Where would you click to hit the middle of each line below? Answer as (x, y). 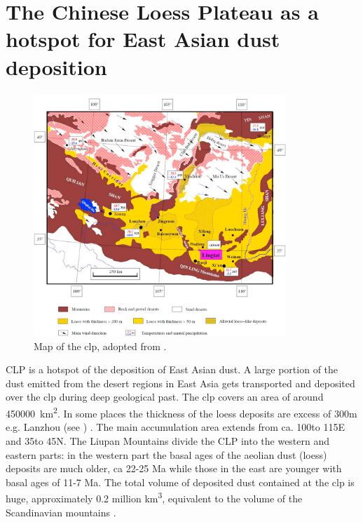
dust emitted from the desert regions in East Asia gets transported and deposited (180, 383)
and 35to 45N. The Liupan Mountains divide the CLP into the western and (168, 440)
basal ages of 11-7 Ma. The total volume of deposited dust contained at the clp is (180, 482)
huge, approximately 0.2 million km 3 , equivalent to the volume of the (154, 497)
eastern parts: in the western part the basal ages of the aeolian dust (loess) (166, 454)
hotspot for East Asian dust (143, 39)
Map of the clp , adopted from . (100, 346)
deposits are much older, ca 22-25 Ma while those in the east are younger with (174, 468)
